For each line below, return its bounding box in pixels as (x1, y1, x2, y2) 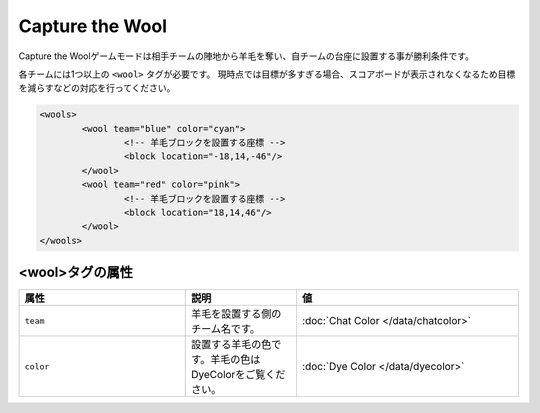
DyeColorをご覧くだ (191, 368, 286, 382)
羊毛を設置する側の (191, 307, 282, 321)
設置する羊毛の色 (191, 338, 272, 352)
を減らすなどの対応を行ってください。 (18, 82, 176, 94)
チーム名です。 (191, 322, 260, 336)
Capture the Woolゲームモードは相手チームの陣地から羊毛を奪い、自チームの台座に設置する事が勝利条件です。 (18, 50, 475, 62)
